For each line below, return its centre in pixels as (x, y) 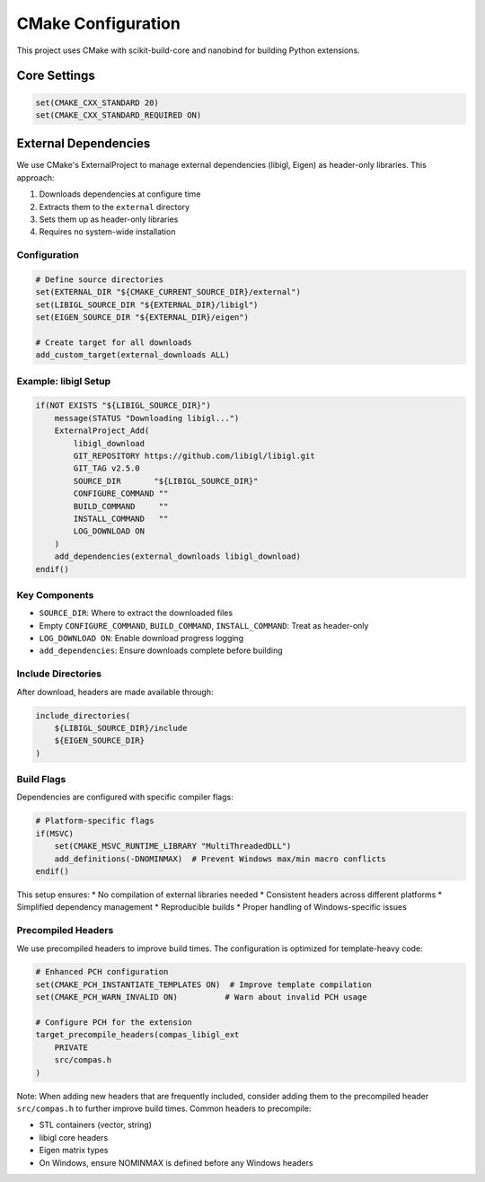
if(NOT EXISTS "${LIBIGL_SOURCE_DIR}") (123, 406)
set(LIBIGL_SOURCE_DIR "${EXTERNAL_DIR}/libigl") (147, 304)
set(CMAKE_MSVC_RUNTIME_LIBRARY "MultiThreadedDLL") (173, 846)
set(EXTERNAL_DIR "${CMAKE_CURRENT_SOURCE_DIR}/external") (168, 292)
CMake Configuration (99, 23)
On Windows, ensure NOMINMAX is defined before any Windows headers (176, 1162)
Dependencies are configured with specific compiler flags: (125, 797)
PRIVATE (71, 1047)
